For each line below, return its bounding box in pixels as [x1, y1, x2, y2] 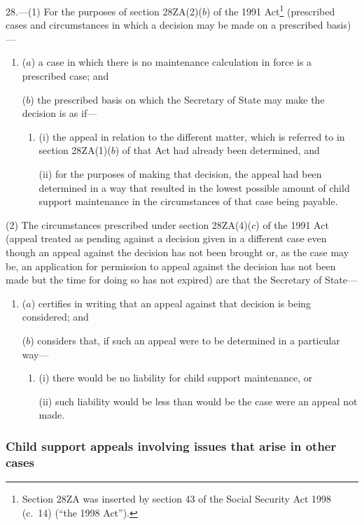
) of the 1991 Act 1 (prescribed [206, 2, 335, 18]
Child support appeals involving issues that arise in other [6, 437, 337, 454]
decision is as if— [22, 106, 97, 120]
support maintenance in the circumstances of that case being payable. [38, 194, 338, 209]
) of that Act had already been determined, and [115, 143, 320, 157]
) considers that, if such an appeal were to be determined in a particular [30, 332, 340, 347]
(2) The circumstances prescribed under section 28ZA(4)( [6, 217, 252, 232]
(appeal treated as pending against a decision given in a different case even [6, 231, 327, 246]
